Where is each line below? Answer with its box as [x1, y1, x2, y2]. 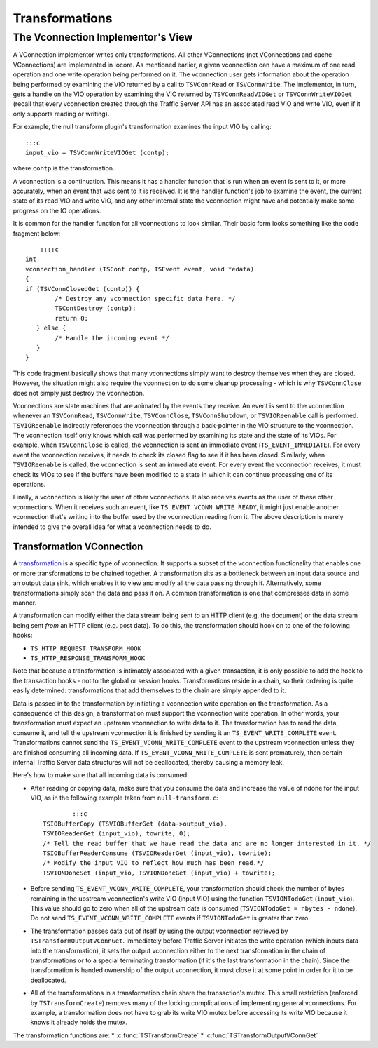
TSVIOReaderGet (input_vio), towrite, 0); [43, 830, 191, 838]
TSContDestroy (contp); [55, 304, 136, 312]
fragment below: [13, 229, 61, 238]
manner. [13, 598, 37, 607]
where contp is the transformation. [13, 164, 115, 173]
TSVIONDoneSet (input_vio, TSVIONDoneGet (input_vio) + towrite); [43, 868, 276, 877]
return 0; [55, 314, 89, 322]
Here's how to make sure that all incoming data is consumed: [13, 771, 189, 779]
